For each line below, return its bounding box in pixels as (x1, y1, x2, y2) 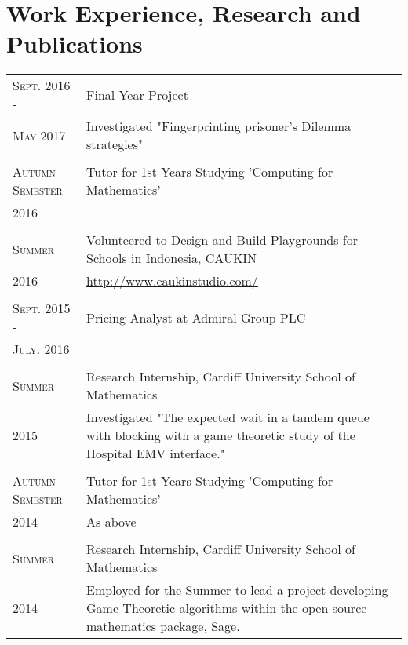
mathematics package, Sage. (86, 617, 240, 636)
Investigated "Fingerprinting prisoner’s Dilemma (86, 117, 352, 136)
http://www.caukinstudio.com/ (86, 271, 258, 290)
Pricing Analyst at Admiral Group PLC (86, 308, 306, 326)
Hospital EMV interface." (86, 444, 225, 463)
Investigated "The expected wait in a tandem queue (86, 408, 370, 427)
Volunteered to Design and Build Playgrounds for (86, 231, 358, 250)
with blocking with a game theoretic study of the (86, 426, 355, 445)
